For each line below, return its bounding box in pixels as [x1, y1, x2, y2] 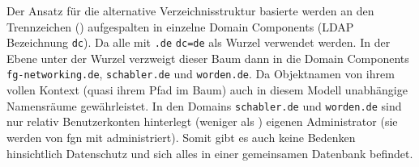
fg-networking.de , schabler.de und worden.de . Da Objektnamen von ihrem [6, 65, 395, 82]
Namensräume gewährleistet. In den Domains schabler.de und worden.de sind [6, 97, 402, 114]
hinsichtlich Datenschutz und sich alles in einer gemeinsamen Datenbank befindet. [6, 144, 413, 161]
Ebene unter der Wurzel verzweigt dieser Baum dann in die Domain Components [6, 49, 409, 66]
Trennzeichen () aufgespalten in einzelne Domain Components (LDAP [6, 18, 354, 35]
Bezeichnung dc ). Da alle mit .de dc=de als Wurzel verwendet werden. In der [6, 34, 391, 51]
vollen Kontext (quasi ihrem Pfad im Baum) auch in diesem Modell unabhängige [6, 81, 408, 98]
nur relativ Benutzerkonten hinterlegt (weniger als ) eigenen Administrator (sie [6, 113, 398, 130]
